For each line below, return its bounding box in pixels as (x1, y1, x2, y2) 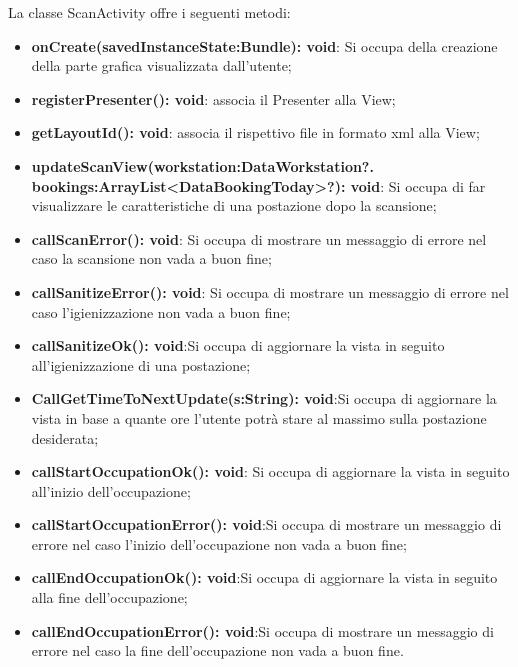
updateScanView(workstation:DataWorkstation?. (31, 155, 374, 176)
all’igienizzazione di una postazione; (31, 354, 251, 375)
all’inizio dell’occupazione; (31, 480, 191, 501)
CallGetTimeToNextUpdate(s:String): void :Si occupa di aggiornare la (31, 388, 497, 409)
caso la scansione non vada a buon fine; (31, 248, 272, 269)
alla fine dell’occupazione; (31, 587, 188, 608)
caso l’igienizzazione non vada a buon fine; (31, 301, 291, 322)
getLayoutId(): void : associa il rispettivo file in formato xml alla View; (31, 122, 480, 143)
